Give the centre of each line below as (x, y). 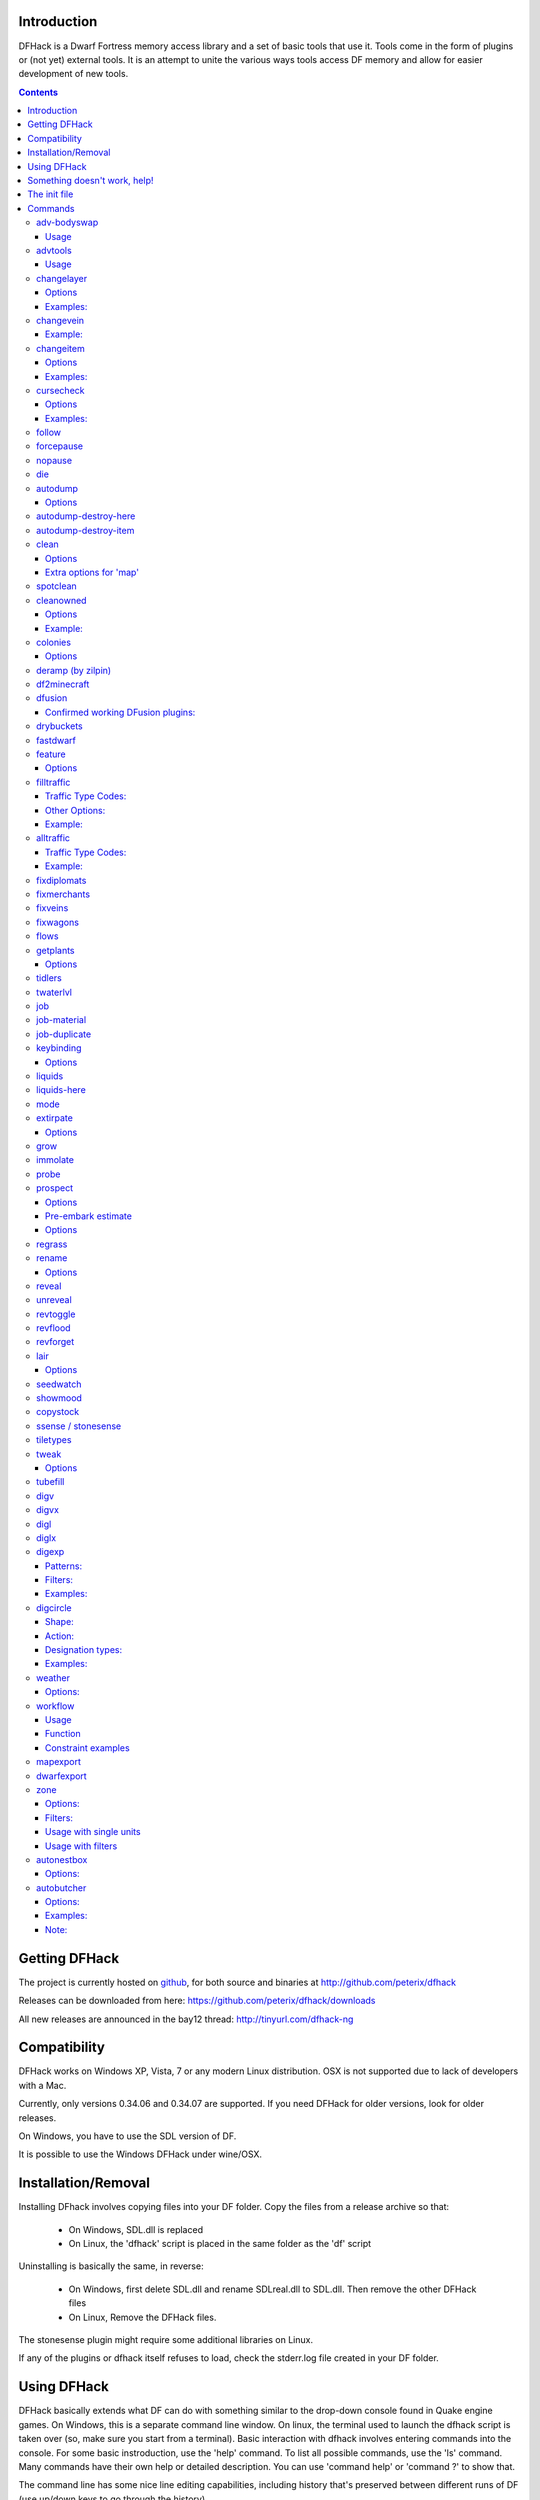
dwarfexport (61, 1776)
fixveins (52, 908)
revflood (53, 1328)
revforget (55, 1342)
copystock (58, 1412)
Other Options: (75, 810)
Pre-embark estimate (88, 1216)
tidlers (49, 978)
